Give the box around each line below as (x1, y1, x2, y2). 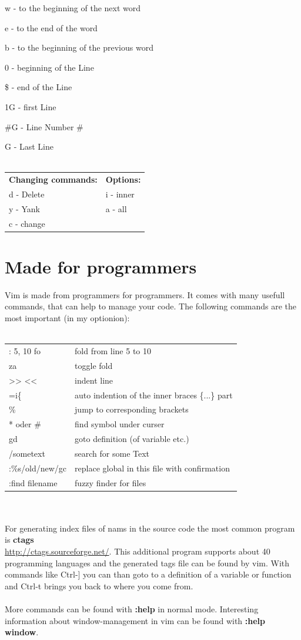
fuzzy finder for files (75, 476, 146, 489)
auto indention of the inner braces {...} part (75, 388, 233, 401)
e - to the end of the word (5, 21, 98, 34)
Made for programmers (5, 254, 197, 278)
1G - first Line (5, 100, 56, 113)
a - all (105, 202, 127, 215)
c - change (9, 217, 45, 229)
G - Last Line (5, 140, 53, 153)
